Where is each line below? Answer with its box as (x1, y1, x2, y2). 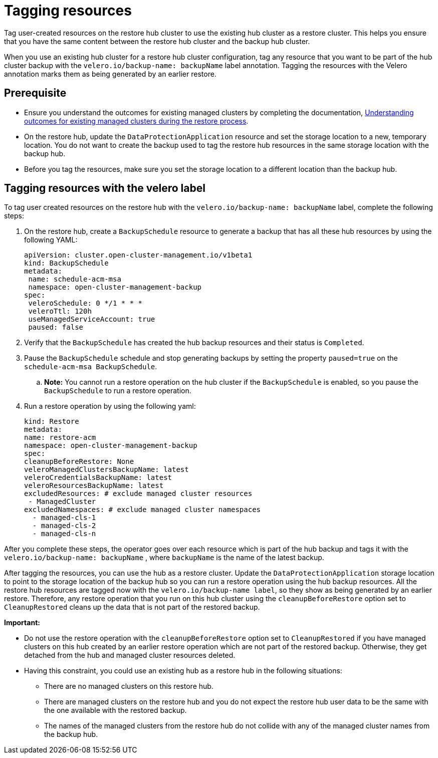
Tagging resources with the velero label (4, 182, 205, 195)
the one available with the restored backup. (44, 706, 187, 715)
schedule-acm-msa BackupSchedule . (24, 362, 157, 371)
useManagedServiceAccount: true (28, 315, 155, 324)
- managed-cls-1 (32, 514, 96, 522)
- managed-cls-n (32, 530, 96, 538)
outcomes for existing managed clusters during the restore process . (24, 116, 249, 125)
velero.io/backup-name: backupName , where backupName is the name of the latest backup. (4, 553, 324, 562)
